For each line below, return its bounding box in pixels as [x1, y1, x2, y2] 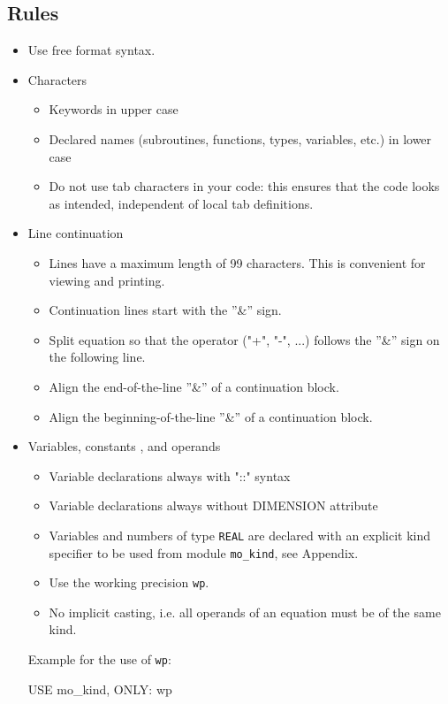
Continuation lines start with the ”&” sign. [49, 301, 282, 319]
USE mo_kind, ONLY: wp [27, 679, 172, 698]
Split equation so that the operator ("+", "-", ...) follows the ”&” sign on [49, 330, 440, 348]
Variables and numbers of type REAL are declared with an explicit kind [49, 525, 431, 544]
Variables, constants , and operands [27, 437, 221, 455]
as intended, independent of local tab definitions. [49, 194, 314, 212]
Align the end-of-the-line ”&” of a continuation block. [49, 377, 339, 395]
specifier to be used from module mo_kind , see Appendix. [49, 543, 359, 562]
